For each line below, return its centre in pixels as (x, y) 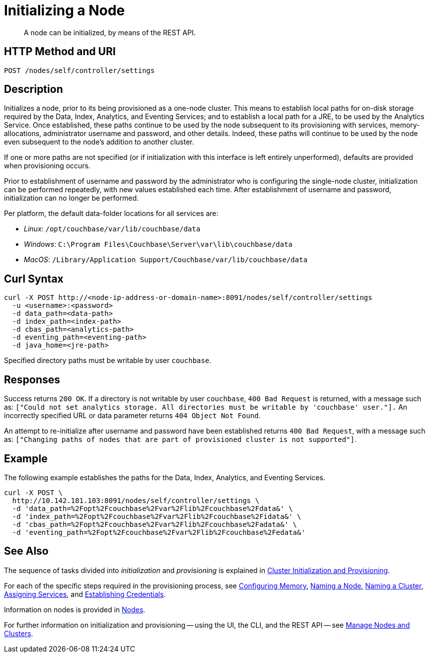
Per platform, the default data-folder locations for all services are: (111, 214)
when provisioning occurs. (47, 166)
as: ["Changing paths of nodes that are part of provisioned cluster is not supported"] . (180, 439)
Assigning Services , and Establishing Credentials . (85, 594)
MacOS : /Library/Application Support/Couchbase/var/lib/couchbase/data (166, 260)
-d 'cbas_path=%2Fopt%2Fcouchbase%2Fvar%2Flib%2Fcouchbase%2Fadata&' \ (155, 524)
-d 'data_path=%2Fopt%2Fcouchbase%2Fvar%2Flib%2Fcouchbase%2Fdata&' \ (152, 508)
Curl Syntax (34, 279)
